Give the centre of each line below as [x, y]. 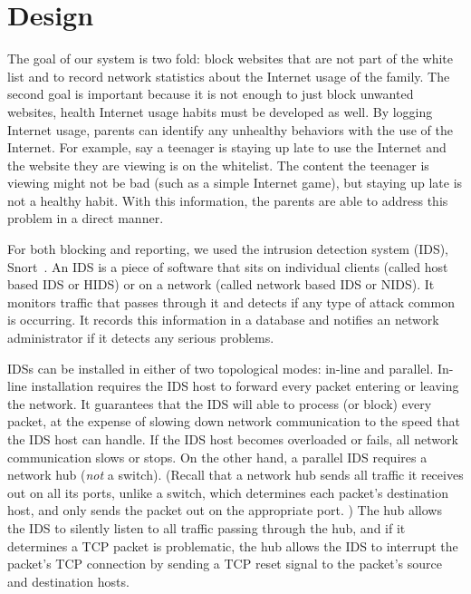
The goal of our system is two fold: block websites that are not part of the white [231, 58]
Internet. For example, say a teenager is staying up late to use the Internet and [227, 147]
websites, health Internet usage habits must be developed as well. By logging [220, 111]
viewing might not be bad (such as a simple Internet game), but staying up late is [235, 183]
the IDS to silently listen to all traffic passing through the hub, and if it [207, 527]
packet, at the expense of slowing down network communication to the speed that [234, 421]
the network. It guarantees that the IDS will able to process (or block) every [220, 403]
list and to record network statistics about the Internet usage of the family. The [229, 76]
